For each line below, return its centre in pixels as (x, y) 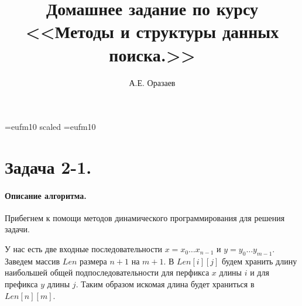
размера (93, 261)
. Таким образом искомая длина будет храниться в (165, 284)
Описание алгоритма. (46, 195)
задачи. (17, 229)
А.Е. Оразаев (152, 82)
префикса (21, 284)
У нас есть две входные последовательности (84, 249)
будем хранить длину (260, 261)
